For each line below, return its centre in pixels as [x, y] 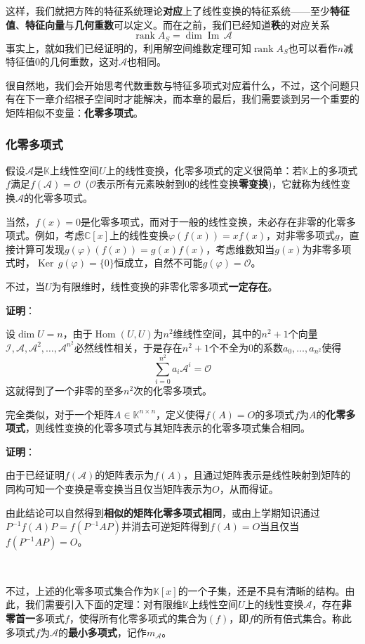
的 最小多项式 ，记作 [102, 632]
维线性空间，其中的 [217, 334]
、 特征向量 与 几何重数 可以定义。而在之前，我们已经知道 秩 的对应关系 [173, 24]
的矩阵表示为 [125, 475]
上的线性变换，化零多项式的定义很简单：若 [204, 170]
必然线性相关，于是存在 [128, 347]
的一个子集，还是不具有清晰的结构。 [261, 590]
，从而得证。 [249, 489]
